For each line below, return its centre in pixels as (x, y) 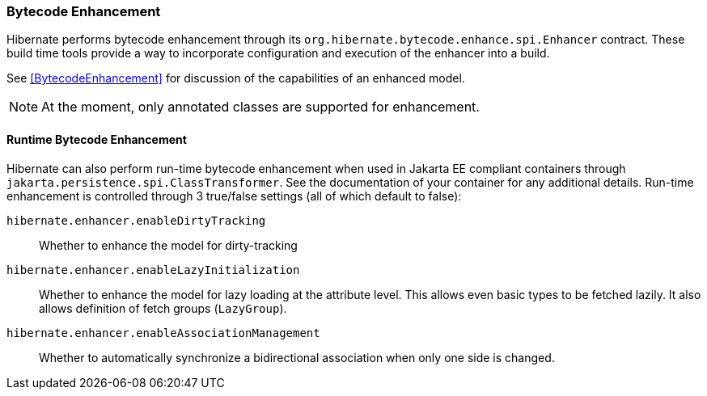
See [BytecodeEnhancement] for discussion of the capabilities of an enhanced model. (236, 78)
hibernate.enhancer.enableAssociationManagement (163, 333)
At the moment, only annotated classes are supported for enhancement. (260, 107)
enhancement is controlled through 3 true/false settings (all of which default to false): (234, 196)
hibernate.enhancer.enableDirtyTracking (136, 220)
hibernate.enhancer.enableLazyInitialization (153, 270)
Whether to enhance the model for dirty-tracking (168, 245)
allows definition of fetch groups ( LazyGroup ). (163, 308)
